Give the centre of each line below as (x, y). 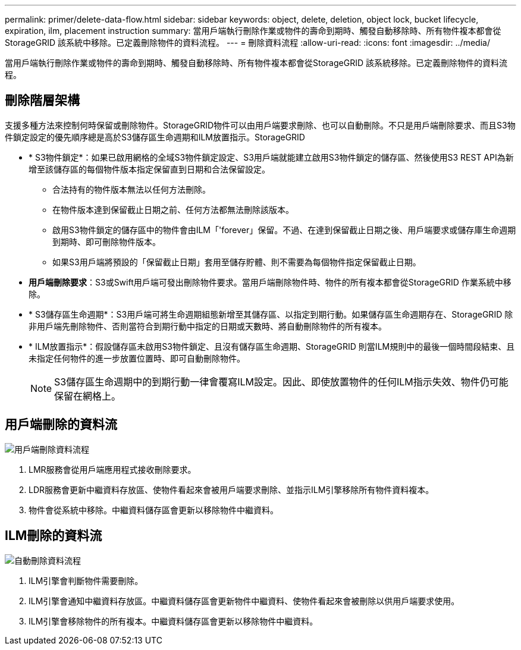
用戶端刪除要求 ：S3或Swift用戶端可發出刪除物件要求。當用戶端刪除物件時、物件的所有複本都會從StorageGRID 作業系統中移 (270, 282)
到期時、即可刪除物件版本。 (106, 241)
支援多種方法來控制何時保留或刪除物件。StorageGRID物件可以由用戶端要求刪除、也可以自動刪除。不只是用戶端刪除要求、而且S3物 (260, 125)
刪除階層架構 (42, 101)
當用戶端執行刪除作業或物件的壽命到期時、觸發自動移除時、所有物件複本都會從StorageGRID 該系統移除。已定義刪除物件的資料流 (256, 63)
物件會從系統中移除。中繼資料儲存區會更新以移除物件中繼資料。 (153, 510)
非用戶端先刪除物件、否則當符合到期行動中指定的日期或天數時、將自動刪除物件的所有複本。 (208, 326)
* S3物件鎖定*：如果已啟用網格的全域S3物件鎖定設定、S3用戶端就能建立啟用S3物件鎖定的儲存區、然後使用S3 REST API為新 (271, 157)
